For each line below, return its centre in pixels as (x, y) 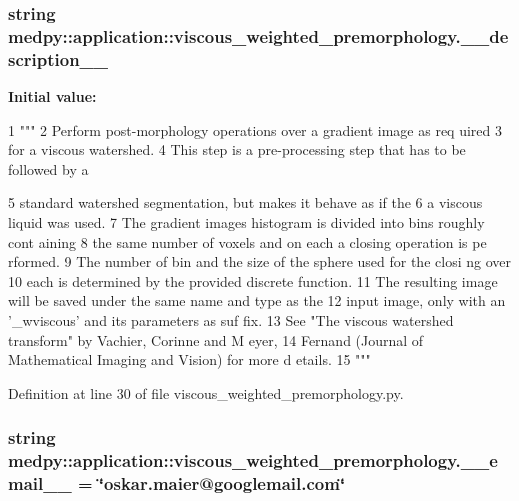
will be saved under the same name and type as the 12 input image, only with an (257, 300)
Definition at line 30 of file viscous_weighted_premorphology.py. (206, 392)
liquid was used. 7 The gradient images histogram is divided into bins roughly (246, 222)
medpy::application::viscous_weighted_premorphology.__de (258, 35)
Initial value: (52, 96)
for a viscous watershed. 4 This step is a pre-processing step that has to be (237, 149)
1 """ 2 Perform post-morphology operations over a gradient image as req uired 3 (255, 129)
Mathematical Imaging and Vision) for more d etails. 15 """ (189, 359)
